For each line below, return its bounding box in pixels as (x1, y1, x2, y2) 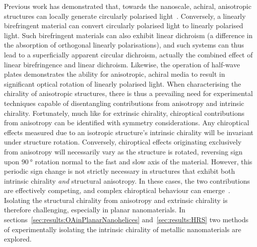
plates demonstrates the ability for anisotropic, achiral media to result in (4, 69, 225, 79)
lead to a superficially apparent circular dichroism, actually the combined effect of (4, 49, 253, 59)
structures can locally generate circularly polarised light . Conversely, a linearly (4, 10, 246, 21)
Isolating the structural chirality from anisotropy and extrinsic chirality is (4, 195, 228, 205)
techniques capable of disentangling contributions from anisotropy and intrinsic (4, 98, 244, 108)
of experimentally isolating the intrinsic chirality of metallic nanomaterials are (4, 224, 242, 234)
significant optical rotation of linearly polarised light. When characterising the (4, 78, 241, 89)
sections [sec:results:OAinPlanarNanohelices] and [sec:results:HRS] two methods (4, 214, 249, 225)
